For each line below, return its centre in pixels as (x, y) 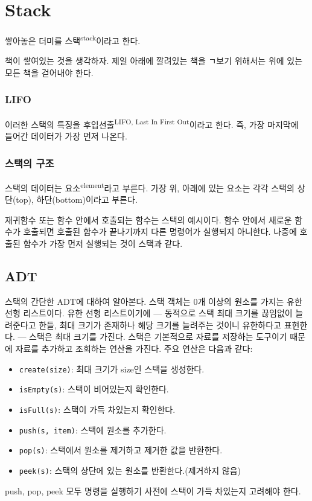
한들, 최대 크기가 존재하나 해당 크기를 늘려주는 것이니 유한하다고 (160, 324)
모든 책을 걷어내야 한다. (49, 72)
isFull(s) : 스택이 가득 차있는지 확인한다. (97, 409)
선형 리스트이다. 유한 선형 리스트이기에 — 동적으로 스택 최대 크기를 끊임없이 (149, 313)
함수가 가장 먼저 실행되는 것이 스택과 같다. (103, 243)
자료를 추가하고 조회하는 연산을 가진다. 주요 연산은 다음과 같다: (134, 349)
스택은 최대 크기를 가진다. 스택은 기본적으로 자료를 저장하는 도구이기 (158, 337)
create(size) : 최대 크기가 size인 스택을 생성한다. (112, 369)
